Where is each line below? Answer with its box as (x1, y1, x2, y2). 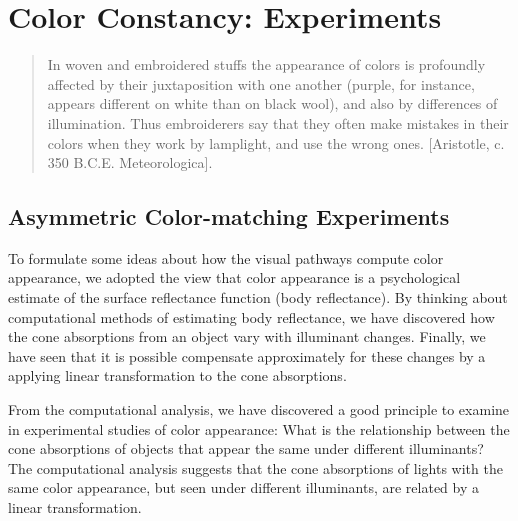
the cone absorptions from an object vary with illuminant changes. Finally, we (8, 326, 486, 347)
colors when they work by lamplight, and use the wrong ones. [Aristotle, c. (47, 132, 505, 153)
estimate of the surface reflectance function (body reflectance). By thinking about (8, 287, 508, 308)
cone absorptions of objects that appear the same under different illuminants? (8, 438, 484, 459)
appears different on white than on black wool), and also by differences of (47, 93, 498, 114)
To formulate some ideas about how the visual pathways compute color (8, 247, 444, 268)
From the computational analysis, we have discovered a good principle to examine (8, 399, 510, 420)
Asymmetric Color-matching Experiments (8, 201, 450, 232)
